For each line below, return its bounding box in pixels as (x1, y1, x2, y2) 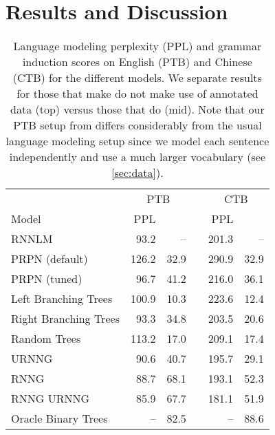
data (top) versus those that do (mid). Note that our (10, 101, 265, 118)
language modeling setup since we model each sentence (5, 133, 269, 149)
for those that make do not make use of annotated (16, 85, 258, 102)
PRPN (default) (11, 251, 88, 267)
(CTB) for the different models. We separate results (12, 70, 262, 86)
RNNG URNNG (11, 390, 90, 407)
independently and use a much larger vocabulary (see (9, 149, 266, 165)
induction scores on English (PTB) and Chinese (22, 54, 252, 70)
